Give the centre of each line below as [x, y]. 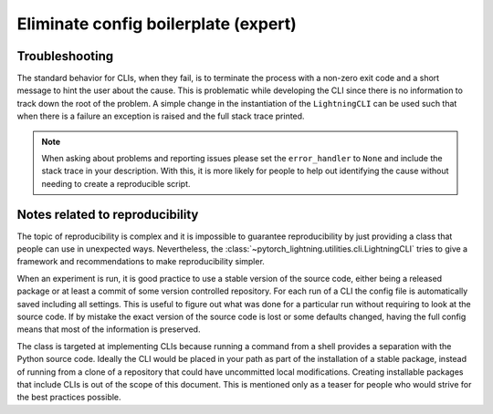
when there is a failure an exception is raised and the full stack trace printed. [161, 116]
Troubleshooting [65, 56]
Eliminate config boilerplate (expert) [157, 24]
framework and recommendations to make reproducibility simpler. [141, 262]
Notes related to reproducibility [108, 214]
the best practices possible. [69, 398]
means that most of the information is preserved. [109, 329]
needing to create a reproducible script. [116, 183]
